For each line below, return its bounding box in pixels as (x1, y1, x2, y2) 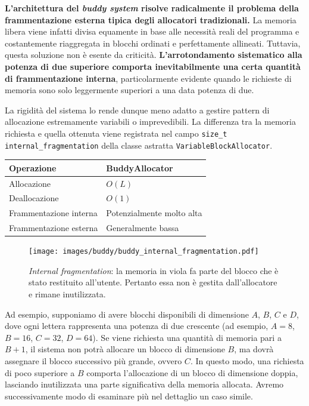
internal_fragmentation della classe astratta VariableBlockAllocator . (5, 139, 273, 151)
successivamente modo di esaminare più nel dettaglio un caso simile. (5, 389, 253, 402)
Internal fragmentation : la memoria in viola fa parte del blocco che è (29, 264, 279, 276)
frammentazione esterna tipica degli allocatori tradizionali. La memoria (5, 13, 296, 26)
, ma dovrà (234, 343, 274, 355)
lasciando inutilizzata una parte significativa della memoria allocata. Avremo (5, 378, 284, 390)
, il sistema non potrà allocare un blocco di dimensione (25, 343, 225, 355)
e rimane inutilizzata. (29, 288, 106, 300)
